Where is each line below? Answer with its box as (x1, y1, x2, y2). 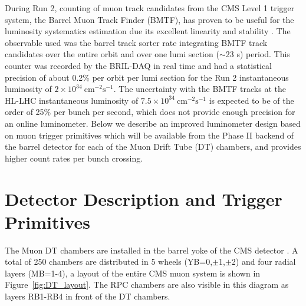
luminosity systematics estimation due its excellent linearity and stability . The (5, 25, 291, 37)
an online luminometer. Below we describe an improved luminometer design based (5, 117, 301, 129)
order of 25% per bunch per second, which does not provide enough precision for (5, 106, 295, 118)
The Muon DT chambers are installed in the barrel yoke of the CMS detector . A (5, 244, 298, 256)
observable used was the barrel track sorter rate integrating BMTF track (5, 36, 268, 48)
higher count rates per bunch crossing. (5, 152, 143, 164)
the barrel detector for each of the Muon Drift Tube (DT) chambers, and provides (5, 140, 301, 153)
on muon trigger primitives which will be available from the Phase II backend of (5, 129, 294, 141)
